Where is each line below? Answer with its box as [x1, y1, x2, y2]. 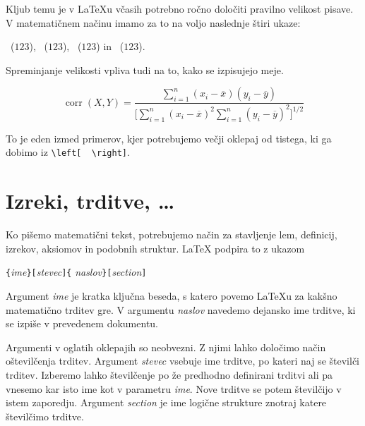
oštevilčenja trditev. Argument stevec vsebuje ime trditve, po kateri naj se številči [6, 353, 359, 368]
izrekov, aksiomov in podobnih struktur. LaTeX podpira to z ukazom [6, 241, 305, 255]
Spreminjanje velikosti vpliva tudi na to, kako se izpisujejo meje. [6, 62, 284, 77]
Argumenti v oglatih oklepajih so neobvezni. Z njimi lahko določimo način [6, 339, 326, 354]
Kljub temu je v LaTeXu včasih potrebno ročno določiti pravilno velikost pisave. [6, 1, 354, 16]
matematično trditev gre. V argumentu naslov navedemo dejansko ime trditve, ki [6, 302, 356, 317]
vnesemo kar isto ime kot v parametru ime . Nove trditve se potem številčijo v [6, 381, 342, 396]
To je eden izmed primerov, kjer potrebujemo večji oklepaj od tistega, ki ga [6, 130, 332, 145]
